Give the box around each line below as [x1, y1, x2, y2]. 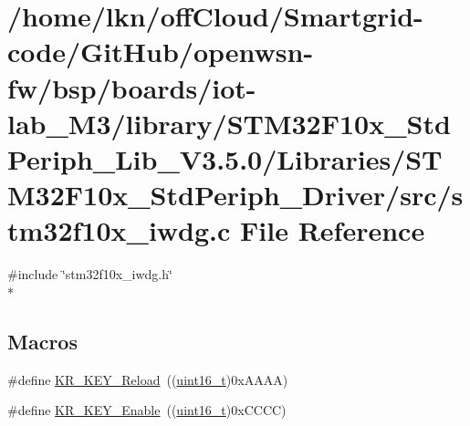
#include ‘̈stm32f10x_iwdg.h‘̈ [7, 265, 172, 284]
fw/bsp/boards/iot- [7, 68, 256, 106]
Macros [7, 327, 78, 355]
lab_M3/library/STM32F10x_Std [7, 104, 451, 141]
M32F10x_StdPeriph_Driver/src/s [7, 176, 464, 213]
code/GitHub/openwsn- [7, 33, 314, 70]
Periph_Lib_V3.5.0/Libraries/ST [7, 140, 443, 177]
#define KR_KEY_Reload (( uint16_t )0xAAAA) [7, 369, 288, 389]
